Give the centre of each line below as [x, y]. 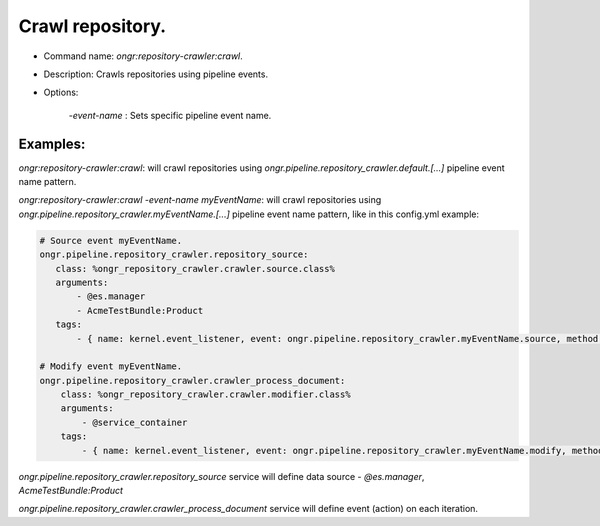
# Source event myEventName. [111, 240]
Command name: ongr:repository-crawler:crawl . [143, 56]
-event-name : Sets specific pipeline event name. [170, 115]
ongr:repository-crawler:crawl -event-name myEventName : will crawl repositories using [200, 200]
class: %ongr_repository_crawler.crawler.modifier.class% [205, 394]
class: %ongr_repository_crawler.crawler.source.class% [195, 268]
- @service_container [134, 422]
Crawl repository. [92, 26]
